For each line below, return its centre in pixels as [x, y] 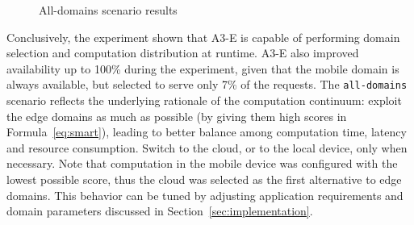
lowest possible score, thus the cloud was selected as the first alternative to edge [204, 179]
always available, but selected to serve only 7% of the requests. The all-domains [207, 84]
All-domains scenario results [108, 10]
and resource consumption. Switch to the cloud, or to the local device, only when [207, 147]
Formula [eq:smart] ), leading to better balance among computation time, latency [207, 132]
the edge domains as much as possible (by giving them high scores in [177, 116]
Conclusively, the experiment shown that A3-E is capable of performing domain [203, 37]
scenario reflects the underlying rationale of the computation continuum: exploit [204, 100]
